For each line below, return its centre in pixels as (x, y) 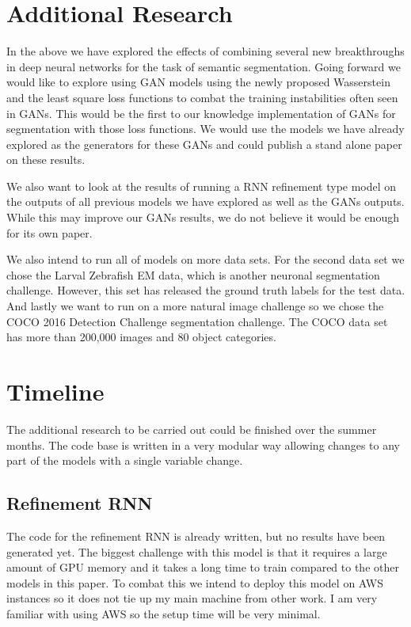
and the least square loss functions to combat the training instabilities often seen (202, 97)
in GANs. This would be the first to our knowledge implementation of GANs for (201, 113)
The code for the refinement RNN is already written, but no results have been (196, 536)
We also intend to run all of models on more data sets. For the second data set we (205, 259)
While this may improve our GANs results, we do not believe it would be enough (203, 217)
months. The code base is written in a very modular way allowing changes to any (203, 445)
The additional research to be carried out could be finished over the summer (192, 429)
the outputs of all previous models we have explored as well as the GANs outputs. (205, 201)
